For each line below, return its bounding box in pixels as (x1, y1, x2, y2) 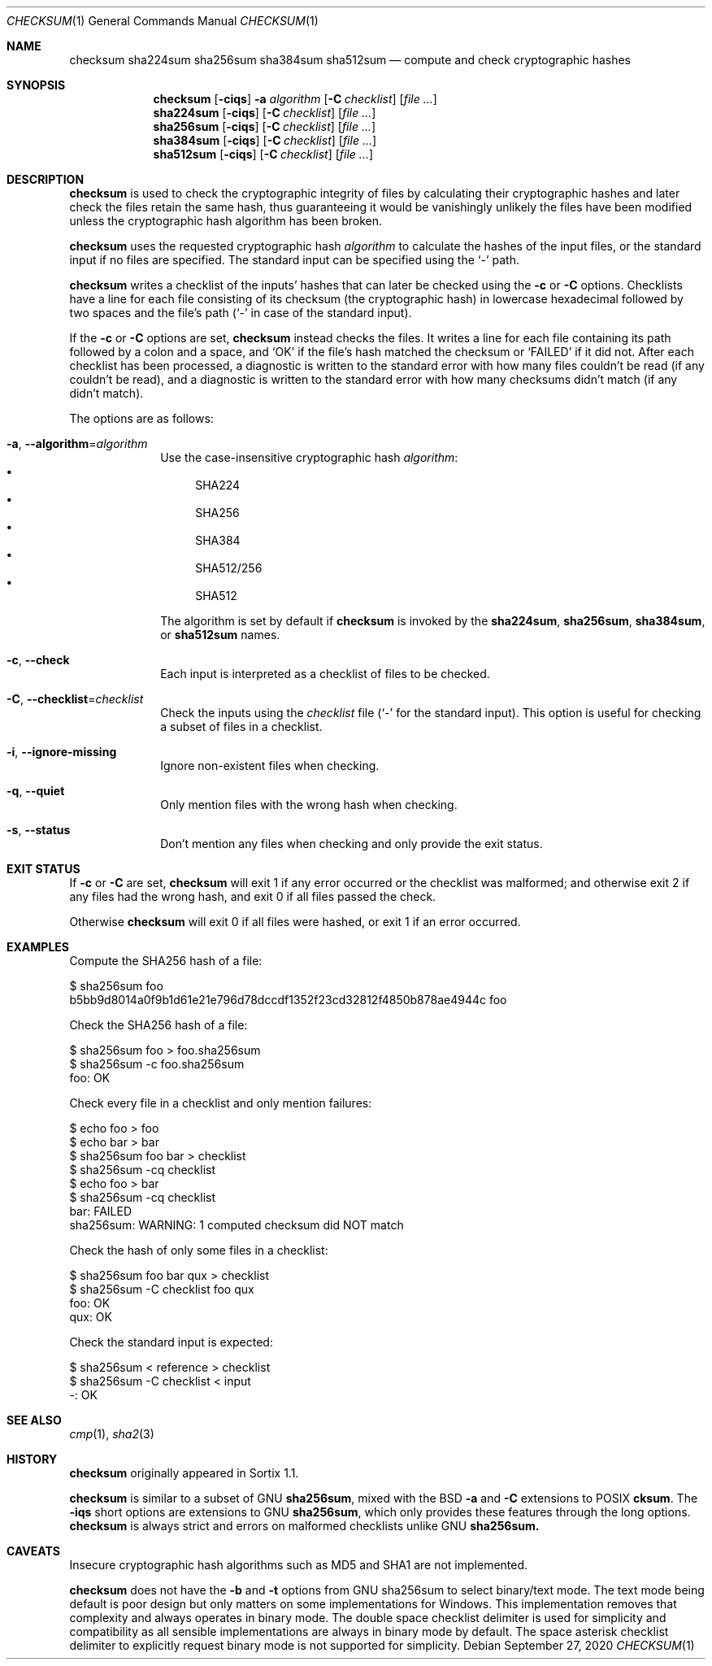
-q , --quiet (7, 784, 65, 798)
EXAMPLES (7, 940, 69, 954)
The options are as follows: (69, 411, 214, 425)
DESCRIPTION (7, 172, 85, 186)
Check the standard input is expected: (69, 1335, 273, 1349)
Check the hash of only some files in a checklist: (69, 1243, 328, 1257)
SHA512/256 (195, 561, 263, 575)
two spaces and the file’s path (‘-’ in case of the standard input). (69, 306, 412, 320)
